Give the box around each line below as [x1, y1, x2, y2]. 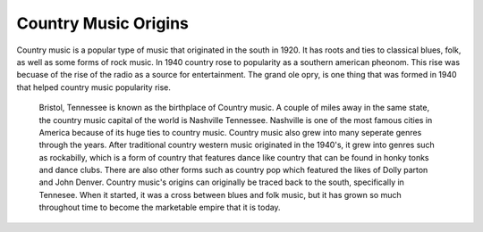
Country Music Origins [16, 13, 190, 33]
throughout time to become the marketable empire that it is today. [38, 202, 281, 213]
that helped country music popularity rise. [16, 81, 172, 93]
